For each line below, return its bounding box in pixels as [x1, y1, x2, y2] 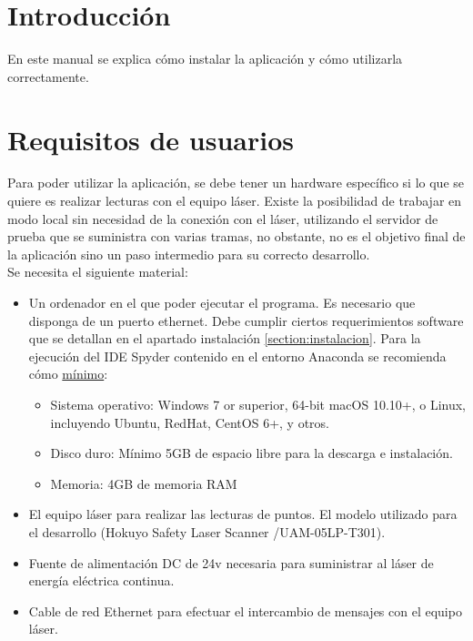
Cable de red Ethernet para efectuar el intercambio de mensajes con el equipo [28, 601, 462, 620]
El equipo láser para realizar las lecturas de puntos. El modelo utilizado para [28, 504, 458, 524]
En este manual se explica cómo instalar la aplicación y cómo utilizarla [7, 49, 403, 68]
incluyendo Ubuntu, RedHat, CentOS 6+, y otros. [50, 412, 329, 432]
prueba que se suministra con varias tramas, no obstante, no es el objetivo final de [7, 227, 466, 246]
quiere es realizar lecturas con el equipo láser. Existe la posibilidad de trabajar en [7, 191, 462, 210]
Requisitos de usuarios [7, 120, 294, 158]
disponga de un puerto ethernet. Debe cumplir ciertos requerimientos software [28, 310, 464, 330]
